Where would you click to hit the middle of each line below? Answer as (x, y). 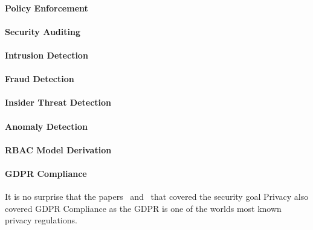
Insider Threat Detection (58, 102)
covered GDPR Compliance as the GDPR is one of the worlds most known (143, 208)
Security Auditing (43, 31)
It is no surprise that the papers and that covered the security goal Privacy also (157, 196)
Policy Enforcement (47, 8)
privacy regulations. (41, 220)
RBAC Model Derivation (58, 149)
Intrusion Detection (47, 55)
